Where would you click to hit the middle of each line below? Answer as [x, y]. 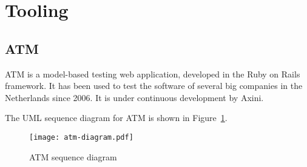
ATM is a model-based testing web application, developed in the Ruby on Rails [153, 74]
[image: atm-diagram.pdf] [81, 137]
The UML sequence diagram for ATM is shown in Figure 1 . [116, 118]
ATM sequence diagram [73, 156]
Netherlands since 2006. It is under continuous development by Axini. [134, 97]
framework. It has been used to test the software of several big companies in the [154, 86]
